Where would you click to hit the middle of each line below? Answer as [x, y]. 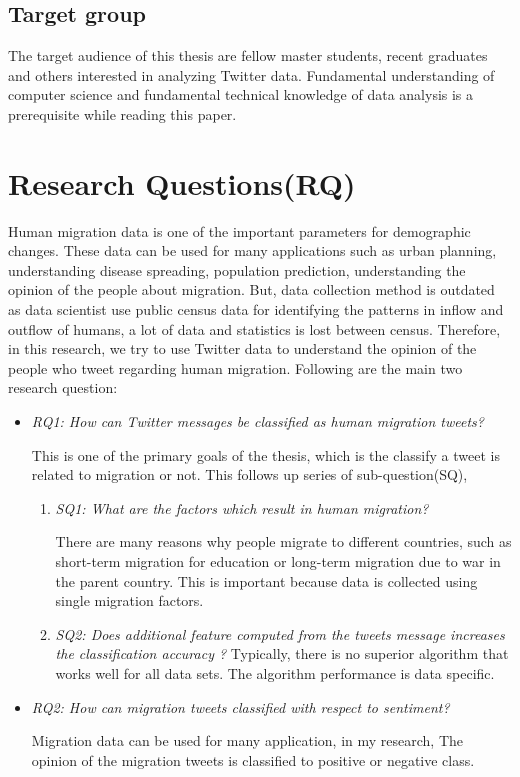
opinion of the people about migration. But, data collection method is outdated [251, 289]
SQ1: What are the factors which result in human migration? [242, 507]
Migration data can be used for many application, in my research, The [247, 740]
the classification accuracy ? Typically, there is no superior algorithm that [282, 653]
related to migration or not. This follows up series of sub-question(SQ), [249, 474]
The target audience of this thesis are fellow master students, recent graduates [248, 55]
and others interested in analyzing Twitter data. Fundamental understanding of [251, 74]
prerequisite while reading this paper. [122, 113]
